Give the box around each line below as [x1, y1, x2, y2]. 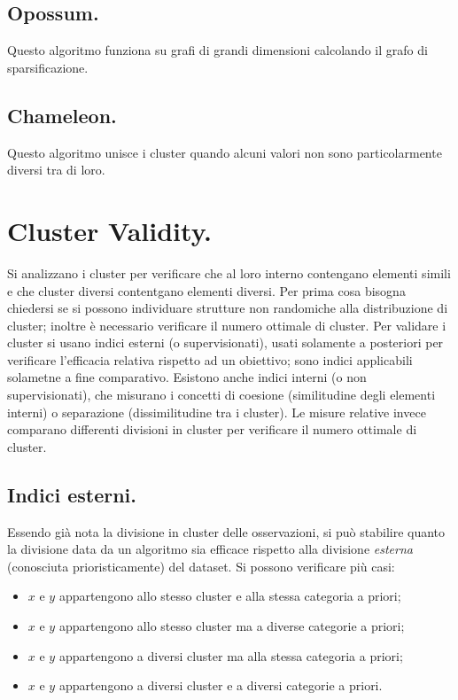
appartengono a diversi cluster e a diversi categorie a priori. [58, 676, 383, 695]
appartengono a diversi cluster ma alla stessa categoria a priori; [58, 646, 403, 665]
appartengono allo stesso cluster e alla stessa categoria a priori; [58, 587, 401, 605]
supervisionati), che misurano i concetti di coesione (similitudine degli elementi [7, 385, 436, 404]
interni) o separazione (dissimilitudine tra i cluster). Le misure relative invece [7, 402, 426, 421]
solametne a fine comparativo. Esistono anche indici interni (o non [7, 368, 367, 386]
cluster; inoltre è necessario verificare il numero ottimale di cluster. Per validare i [7, 315, 446, 334]
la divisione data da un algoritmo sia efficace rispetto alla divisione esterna [7, 540, 413, 558]
